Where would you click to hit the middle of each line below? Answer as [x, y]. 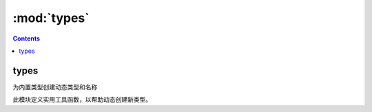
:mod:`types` [51, 18]
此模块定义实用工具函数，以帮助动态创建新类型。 [82, 100]
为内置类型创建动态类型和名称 [55, 87]
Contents [27, 38]
